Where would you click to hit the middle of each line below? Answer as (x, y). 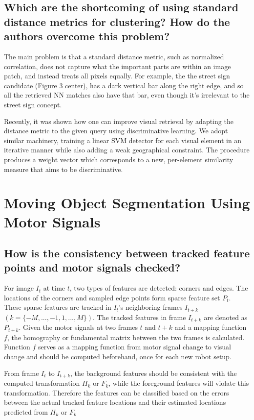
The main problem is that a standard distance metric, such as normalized (114, 56)
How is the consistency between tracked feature (127, 253)
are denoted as (226, 317)
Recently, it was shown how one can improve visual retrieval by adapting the (119, 121)
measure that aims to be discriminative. (63, 169)
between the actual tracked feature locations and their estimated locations (115, 402)
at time (54, 288)
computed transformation (42, 383)
